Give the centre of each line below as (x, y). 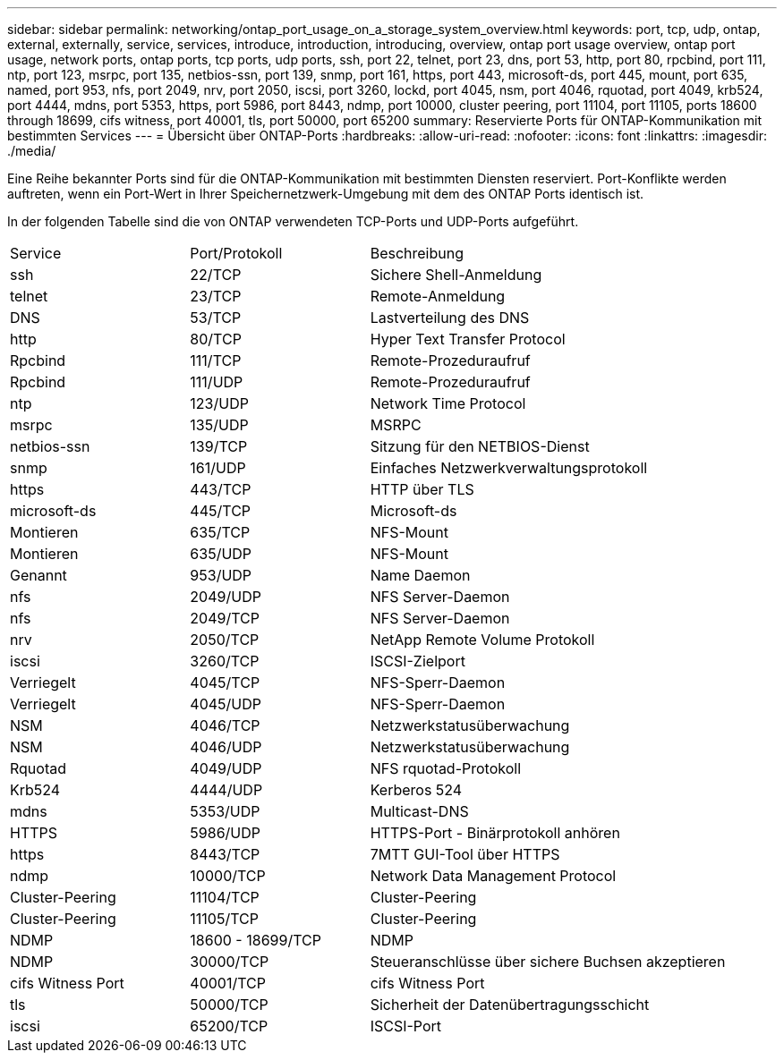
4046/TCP (225, 725)
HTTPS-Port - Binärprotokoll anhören (495, 833)
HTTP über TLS (422, 489)
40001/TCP (228, 983)
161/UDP (218, 468)
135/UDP (219, 425)
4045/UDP (226, 704)
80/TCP (216, 339)
